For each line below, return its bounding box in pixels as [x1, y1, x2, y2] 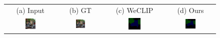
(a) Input [16, 4, 44, 15]
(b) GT [69, 4, 91, 15]
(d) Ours [177, 4, 204, 15]
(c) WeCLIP [115, 4, 153, 15]
